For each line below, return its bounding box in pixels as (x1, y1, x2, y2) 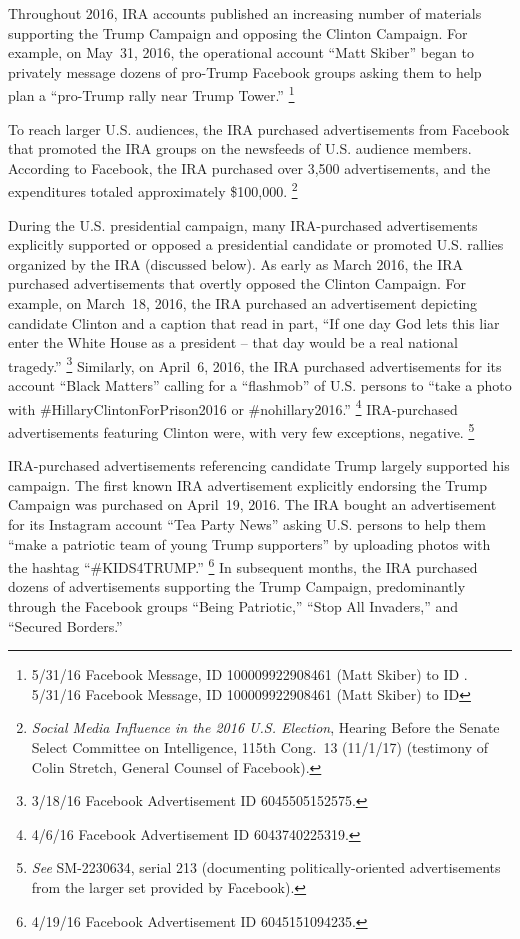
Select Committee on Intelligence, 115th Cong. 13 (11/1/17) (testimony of (31, 736, 488, 757)
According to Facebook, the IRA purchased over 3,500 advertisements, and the (8, 157, 491, 178)
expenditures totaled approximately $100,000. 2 (8, 178, 298, 202)
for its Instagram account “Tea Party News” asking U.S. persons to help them (8, 513, 486, 534)
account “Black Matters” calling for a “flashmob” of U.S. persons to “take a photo (8, 375, 512, 396)
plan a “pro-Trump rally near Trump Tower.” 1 (8, 82, 295, 106)
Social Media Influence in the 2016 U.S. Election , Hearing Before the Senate (31, 717, 500, 738)
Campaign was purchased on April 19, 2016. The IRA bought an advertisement (8, 494, 497, 515)
